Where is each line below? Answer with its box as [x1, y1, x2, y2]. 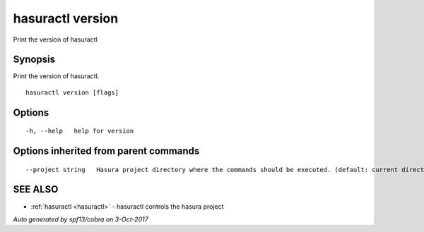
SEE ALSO [13, 183, 59, 195]
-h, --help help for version [25, 127, 134, 135]
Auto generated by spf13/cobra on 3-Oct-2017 [13, 215, 148, 224]
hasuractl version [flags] [25, 88, 119, 97]
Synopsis [13, 54, 56, 66]
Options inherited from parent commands [13, 145, 200, 157]
